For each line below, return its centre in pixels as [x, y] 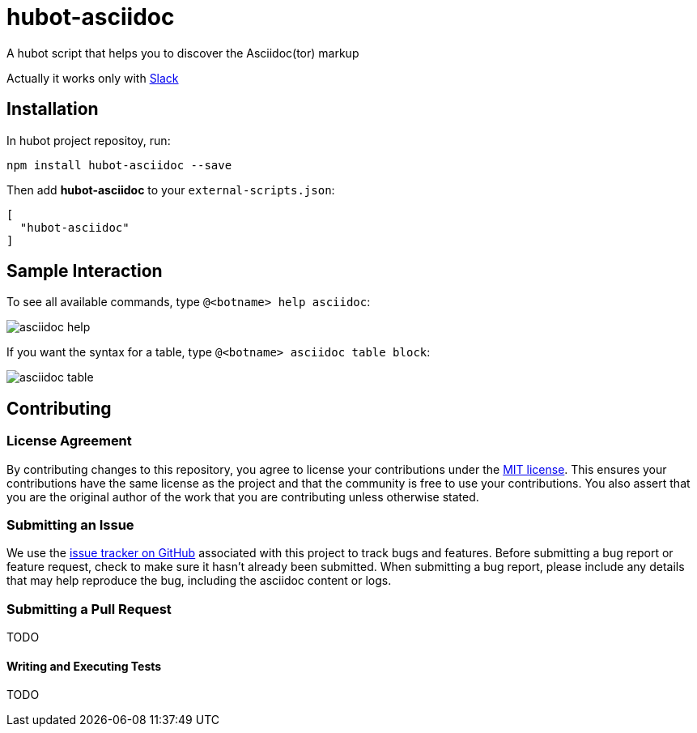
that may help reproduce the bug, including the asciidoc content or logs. [199, 581]
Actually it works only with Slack [93, 78]
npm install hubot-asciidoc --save [119, 165]
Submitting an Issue [70, 525]
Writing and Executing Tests [84, 666]
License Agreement [69, 441]
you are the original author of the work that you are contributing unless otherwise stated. [243, 496]
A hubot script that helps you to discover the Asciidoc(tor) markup [183, 53]
